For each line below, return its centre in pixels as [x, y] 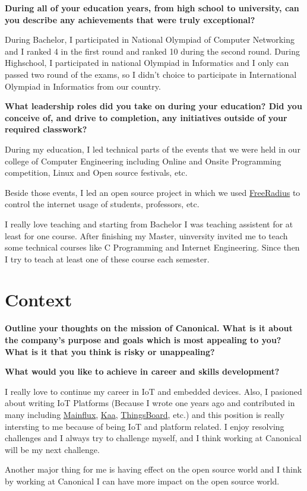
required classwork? [46, 129]
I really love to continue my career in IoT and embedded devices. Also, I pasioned [153, 391]
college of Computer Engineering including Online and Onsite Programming [143, 161]
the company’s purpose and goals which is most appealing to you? [143, 340]
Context [39, 300]
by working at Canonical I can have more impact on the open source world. [142, 481]
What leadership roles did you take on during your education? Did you [153, 106]
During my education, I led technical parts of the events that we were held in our [153, 149]
